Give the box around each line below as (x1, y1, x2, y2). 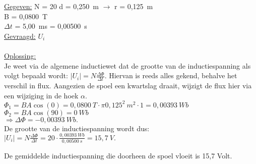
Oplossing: (4, 50, 36, 61)
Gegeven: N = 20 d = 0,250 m (4, 1, 99, 11)
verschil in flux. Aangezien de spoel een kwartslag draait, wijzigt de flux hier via (4, 80, 252, 90)
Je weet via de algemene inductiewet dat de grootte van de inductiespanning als (4, 60, 251, 71)
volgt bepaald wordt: (4, 70, 68, 81)
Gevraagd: (4, 30, 36, 41)
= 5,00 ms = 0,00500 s (15, 21, 87, 31)
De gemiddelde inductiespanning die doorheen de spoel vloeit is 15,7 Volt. (4, 150, 232, 160)
